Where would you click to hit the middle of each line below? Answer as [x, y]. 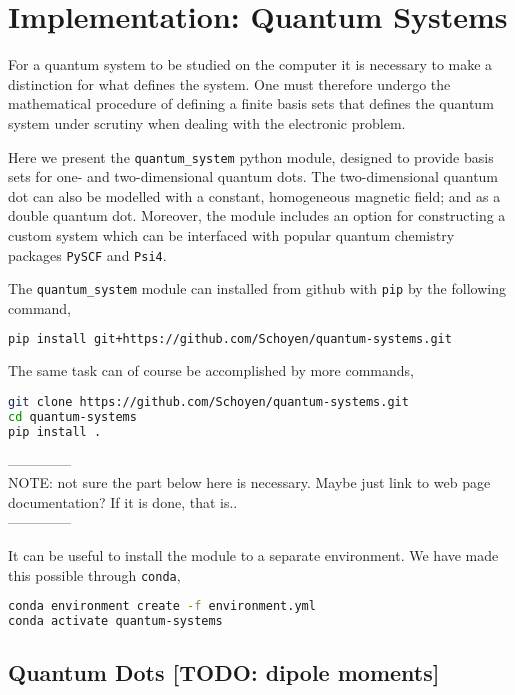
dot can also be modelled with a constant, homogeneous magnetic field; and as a [254, 195]
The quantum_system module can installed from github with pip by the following [257, 288]
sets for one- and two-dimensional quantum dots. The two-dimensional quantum [253, 176]
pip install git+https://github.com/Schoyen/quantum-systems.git [230, 339]
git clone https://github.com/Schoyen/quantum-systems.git [208, 401]
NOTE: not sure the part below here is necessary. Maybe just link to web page [249, 482]
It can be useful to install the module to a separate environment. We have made [253, 554]
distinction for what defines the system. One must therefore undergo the [229, 83]
